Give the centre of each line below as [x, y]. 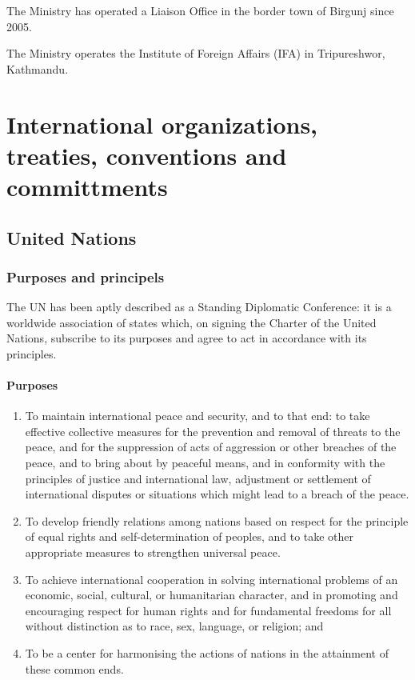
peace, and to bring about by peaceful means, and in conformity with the [205, 463]
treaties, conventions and [147, 155]
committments [87, 186]
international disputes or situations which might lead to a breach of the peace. [217, 494]
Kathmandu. [38, 68]
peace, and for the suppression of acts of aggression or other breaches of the [211, 447]
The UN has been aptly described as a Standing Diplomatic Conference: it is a [199, 307]
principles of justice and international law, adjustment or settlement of [198, 478]
